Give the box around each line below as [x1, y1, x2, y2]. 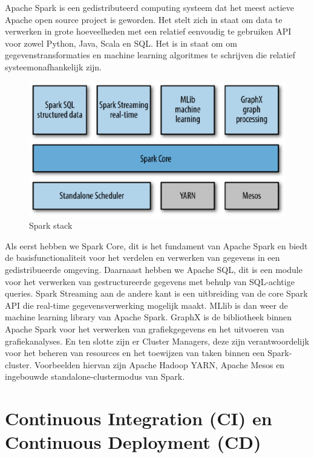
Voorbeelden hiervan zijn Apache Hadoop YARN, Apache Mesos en [34, 358, 285, 371]
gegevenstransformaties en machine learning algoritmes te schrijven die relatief [5, 49, 296, 61]
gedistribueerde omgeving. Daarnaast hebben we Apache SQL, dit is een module [5, 263, 303, 276]
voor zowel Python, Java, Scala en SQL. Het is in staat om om [5, 36, 237, 49]
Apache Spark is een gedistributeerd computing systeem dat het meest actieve [5, 1, 295, 13]
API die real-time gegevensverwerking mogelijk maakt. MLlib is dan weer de [5, 298, 288, 311]
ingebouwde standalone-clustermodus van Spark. [5, 370, 185, 383]
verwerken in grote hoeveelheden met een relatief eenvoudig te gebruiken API [5, 25, 292, 38]
